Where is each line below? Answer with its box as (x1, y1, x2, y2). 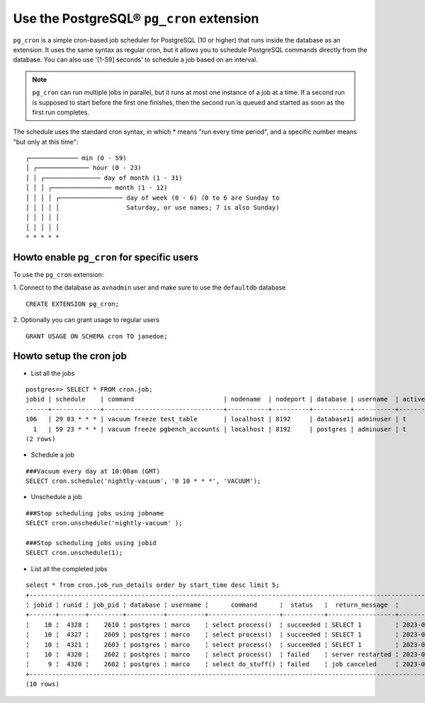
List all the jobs (30, 369, 75, 377)
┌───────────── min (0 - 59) (25, 154, 127, 162)
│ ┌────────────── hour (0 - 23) (25, 164, 142, 172)
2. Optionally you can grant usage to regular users (13, 316, 159, 324)
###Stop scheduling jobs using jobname (25, 509, 164, 517)
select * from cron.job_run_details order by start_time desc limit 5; (25, 581, 280, 589)
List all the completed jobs (30, 564, 108, 573)
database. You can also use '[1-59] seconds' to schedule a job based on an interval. (13, 55, 258, 64)
